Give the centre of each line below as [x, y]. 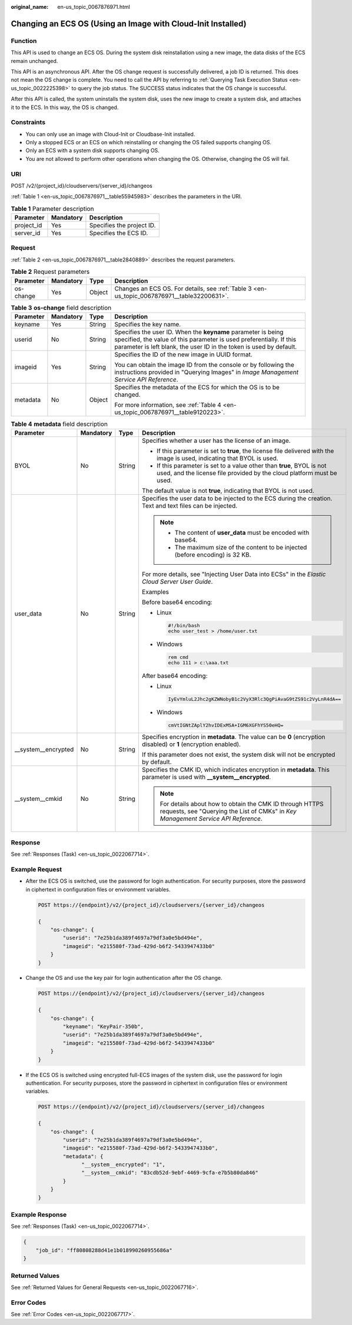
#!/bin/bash [184, 626]
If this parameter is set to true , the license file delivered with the [245, 451]
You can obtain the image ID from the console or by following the [204, 365]
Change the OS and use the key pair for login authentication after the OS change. [124, 978]
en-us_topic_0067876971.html [94, 7]
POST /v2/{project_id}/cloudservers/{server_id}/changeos [82, 185]
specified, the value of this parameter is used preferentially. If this [205, 339]
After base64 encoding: [175, 675]
